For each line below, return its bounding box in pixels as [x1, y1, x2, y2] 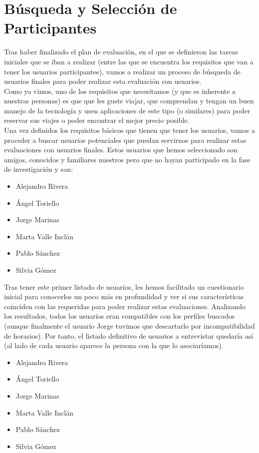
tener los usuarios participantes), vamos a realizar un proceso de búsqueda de [4, 66, 241, 76]
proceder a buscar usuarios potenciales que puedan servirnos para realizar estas [4, 134, 247, 145]
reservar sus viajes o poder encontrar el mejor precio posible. [4, 115, 190, 125]
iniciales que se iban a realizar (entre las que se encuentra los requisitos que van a [4, 56, 254, 66]
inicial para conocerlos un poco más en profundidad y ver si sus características [4, 291, 244, 302]
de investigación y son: [4, 164, 73, 174]
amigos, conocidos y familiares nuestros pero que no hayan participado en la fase [4, 154, 251, 164]
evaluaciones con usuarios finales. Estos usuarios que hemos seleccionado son [4, 144, 238, 155]
